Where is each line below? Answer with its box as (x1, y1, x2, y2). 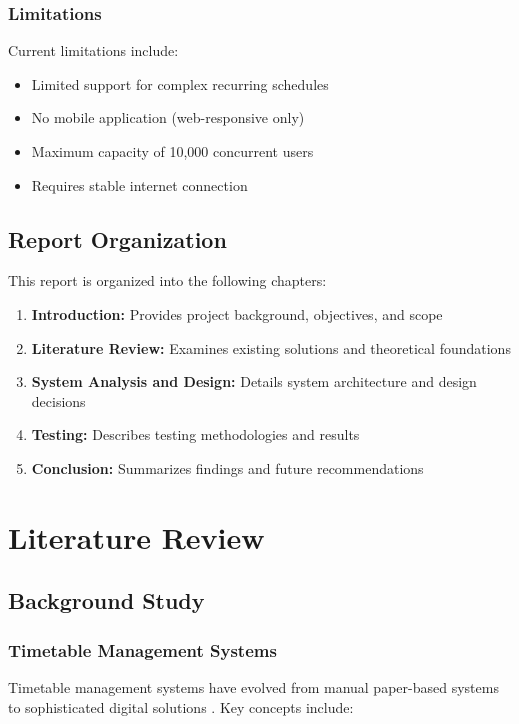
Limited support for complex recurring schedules (31, 73, 329, 94)
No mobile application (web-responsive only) (31, 107, 305, 128)
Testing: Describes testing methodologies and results (31, 424, 360, 445)
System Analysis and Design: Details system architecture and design (31, 371, 477, 392)
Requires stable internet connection (31, 174, 248, 195)
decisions (31, 390, 86, 411)
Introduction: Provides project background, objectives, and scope (31, 303, 443, 324)
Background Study (8, 585, 205, 616)
